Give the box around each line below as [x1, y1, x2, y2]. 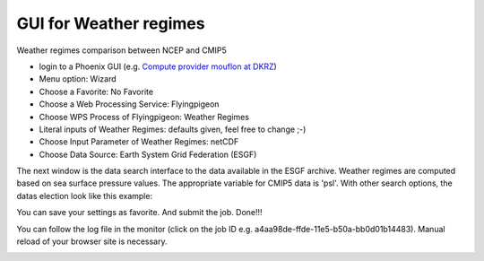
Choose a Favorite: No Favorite [39, 86, 154, 97]
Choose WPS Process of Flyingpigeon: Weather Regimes [39, 111, 250, 122]
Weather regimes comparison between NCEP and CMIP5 [16, 45, 228, 56]
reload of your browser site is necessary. [16, 236, 168, 247]
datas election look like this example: [16, 190, 152, 201]
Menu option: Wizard [39, 74, 117, 84]
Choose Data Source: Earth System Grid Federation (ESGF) [39, 149, 257, 160]
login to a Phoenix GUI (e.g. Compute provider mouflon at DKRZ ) [39, 61, 277, 72]
